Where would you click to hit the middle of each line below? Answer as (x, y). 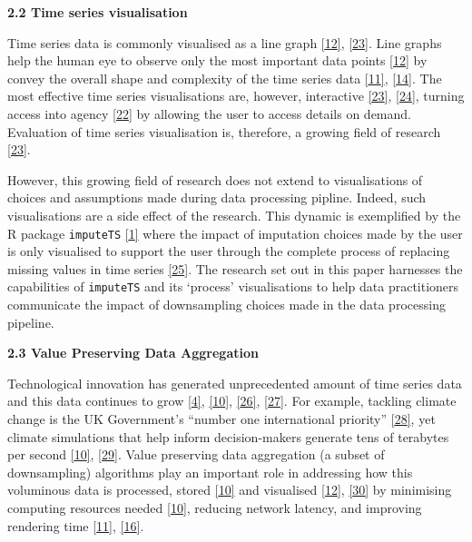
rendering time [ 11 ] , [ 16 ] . (76, 525)
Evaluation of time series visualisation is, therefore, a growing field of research (224, 131)
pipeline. (31, 322)
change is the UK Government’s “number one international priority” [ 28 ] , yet (221, 419)
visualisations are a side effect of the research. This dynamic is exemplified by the (234, 215)
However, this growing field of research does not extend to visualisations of (215, 179)
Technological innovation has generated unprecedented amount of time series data (235, 383)
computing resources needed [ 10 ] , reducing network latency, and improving (215, 507)
